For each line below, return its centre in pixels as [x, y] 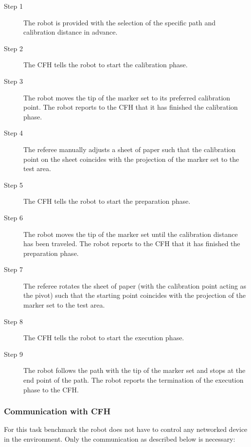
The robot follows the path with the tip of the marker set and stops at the [134, 370]
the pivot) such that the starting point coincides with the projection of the [134, 295]
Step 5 [13, 185]
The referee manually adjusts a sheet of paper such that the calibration [130, 149]
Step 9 [13, 354]
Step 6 [13, 217]
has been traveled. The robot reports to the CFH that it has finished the [132, 243]
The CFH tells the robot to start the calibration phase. [106, 65]
